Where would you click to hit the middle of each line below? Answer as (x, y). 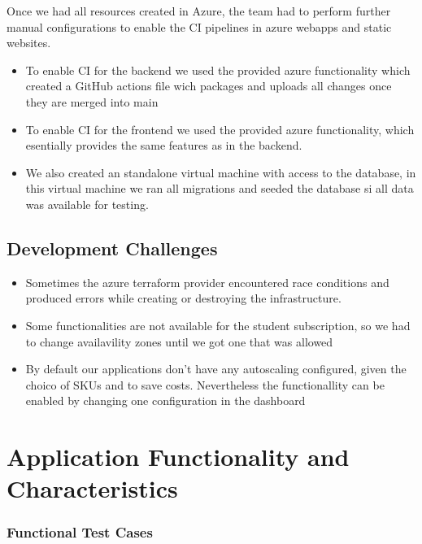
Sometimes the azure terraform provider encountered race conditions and (207, 282)
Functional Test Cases (80, 532)
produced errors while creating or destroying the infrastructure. (183, 298)
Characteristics (92, 488)
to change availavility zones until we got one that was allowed (179, 341)
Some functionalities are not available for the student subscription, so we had (218, 325)
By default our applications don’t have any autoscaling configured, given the (216, 369)
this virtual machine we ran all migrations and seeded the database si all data (220, 188)
